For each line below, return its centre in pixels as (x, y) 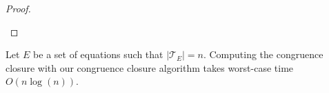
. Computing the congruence (263, 54)
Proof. (18, 8)
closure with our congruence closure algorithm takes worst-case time (150, 67)
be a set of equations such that (98, 54)
